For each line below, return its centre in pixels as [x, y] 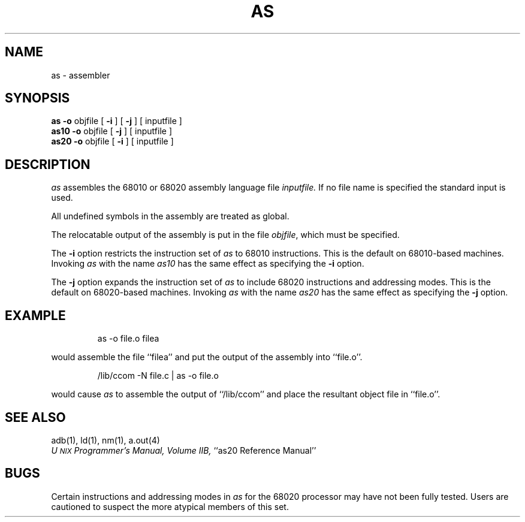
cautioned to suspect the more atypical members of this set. [170, 506]
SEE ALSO [35, 417]
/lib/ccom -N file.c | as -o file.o [158, 376]
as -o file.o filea [128, 339]
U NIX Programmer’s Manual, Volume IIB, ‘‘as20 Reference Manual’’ [184, 450]
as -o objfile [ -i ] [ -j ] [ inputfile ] [117, 121]
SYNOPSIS [37, 98]
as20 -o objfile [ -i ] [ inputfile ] [112, 141]
